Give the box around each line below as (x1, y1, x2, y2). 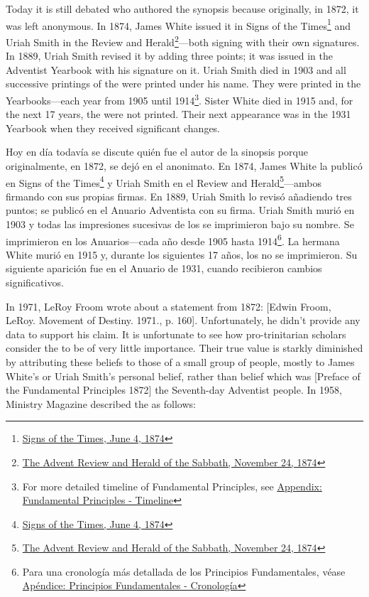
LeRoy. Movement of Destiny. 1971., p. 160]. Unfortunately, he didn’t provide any (6, 313, 360, 328)
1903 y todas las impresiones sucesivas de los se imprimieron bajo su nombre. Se (6, 216, 354, 231)
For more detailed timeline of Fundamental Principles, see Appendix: (22, 478, 322, 493)
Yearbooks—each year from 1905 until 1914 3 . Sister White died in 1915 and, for (6, 90, 353, 107)
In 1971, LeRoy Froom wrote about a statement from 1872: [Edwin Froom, (6, 298, 331, 313)
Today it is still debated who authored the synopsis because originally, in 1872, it (6, 1, 359, 16)
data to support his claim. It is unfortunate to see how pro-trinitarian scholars (6, 326, 346, 341)
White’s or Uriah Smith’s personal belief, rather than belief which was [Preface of (6, 368, 360, 383)
